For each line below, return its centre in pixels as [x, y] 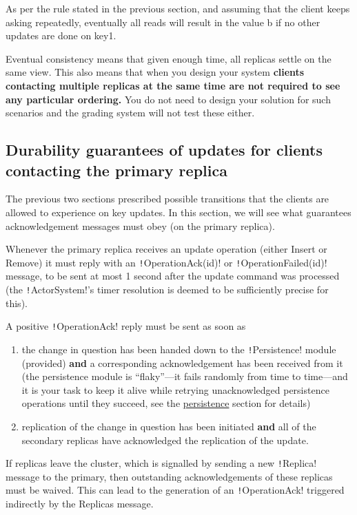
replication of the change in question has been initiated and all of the [169, 426]
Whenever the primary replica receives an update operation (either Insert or [166, 249]
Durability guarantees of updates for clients [164, 150]
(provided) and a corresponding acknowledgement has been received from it [182, 362]
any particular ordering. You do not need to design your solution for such [168, 99]
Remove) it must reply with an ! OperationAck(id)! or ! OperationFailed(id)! [166, 262]
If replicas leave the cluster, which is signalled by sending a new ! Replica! [161, 463]
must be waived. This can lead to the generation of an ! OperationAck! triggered [175, 490]
